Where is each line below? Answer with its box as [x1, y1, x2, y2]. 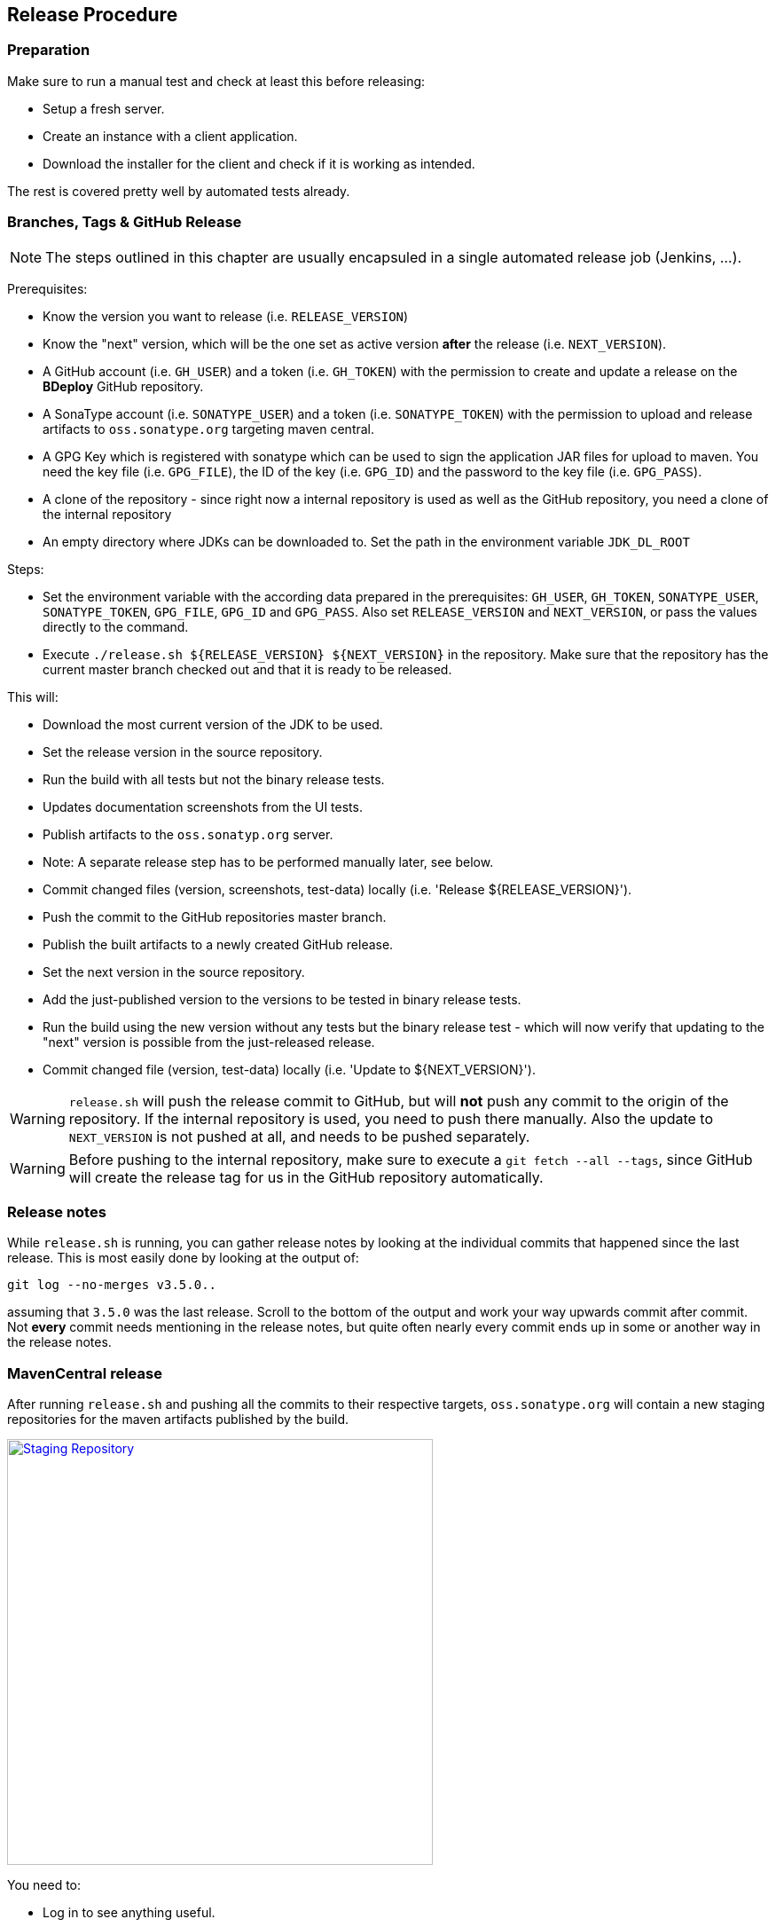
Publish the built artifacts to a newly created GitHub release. [43, 936, 394, 952]
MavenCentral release [7, 1364, 162, 1382]
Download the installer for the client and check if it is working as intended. [43, 155, 475, 171]
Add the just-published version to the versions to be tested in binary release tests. [43, 991, 521, 1007]
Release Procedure [7, 4, 178, 26]
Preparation [7, 41, 90, 59]
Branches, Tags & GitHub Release [7, 213, 242, 232]
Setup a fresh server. [43, 100, 165, 116]
